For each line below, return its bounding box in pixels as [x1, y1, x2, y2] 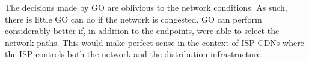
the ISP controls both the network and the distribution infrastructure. [5, 48, 263, 60]
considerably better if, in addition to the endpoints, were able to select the [5, 24, 280, 37]
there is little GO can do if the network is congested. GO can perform [5, 13, 262, 25]
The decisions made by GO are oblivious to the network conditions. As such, [5, 1, 287, 13]
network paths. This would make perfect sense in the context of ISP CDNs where [5, 36, 304, 48]
